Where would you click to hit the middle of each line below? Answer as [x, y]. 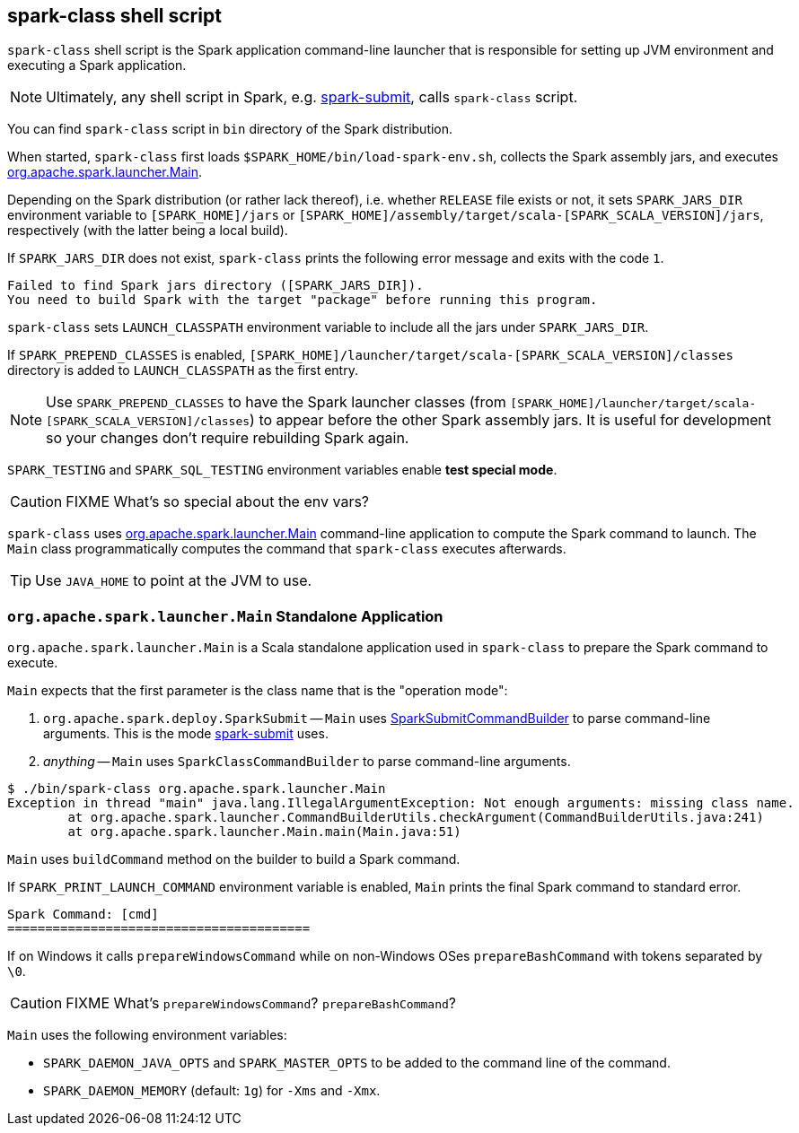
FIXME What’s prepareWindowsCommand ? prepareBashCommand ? [261, 1003]
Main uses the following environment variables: [147, 1035]
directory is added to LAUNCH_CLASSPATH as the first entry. [183, 370]
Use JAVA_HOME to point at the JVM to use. [174, 581]
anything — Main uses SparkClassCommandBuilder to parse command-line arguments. [307, 762]
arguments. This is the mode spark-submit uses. [186, 734]
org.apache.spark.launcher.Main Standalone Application [225, 616]
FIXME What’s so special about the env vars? [218, 502]
